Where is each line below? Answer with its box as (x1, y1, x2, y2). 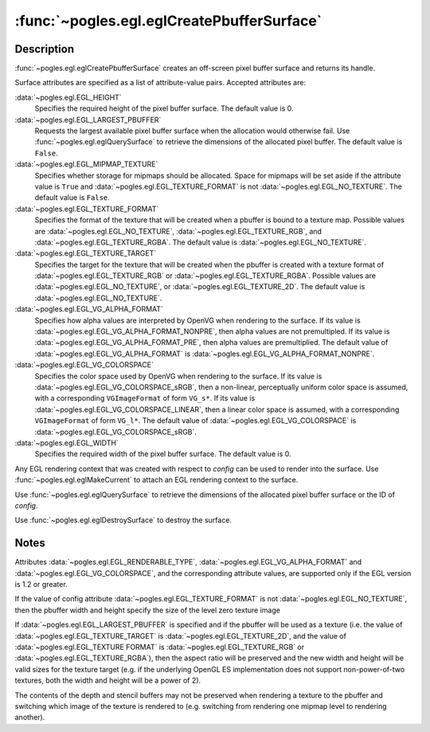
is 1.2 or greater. (14, 579, 68, 589)
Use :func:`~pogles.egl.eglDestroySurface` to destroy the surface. (14, 515, 233, 525)
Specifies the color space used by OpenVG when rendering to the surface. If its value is (34, 371, 322, 381)
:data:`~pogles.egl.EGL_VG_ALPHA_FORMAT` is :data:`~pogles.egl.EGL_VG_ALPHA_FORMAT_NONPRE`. (34, 349, 375, 358)
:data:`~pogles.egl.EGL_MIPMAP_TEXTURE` (14, 159, 158, 169)
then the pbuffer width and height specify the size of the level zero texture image (14, 605, 280, 615)
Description (14, 42, 75, 56)
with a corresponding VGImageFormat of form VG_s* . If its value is (34, 393, 256, 403)
